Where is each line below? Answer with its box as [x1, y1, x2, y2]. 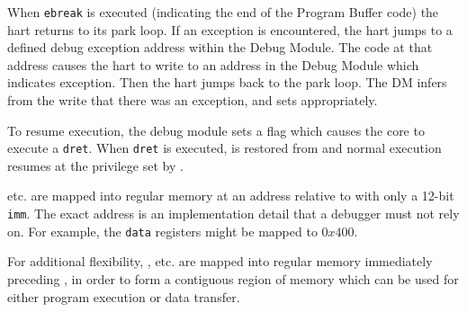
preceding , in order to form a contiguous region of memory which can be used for [7, 269, 459, 288]
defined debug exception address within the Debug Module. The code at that [7, 38, 433, 57]
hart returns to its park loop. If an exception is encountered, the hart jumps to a [7, 20, 453, 39]
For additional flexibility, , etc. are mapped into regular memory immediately [7, 252, 433, 271]
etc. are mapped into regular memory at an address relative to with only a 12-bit [7, 186, 454, 205]
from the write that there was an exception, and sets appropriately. [7, 91, 378, 110]
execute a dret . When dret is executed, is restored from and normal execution [7, 138, 442, 157]
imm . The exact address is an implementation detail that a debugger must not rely [7, 204, 460, 223]
